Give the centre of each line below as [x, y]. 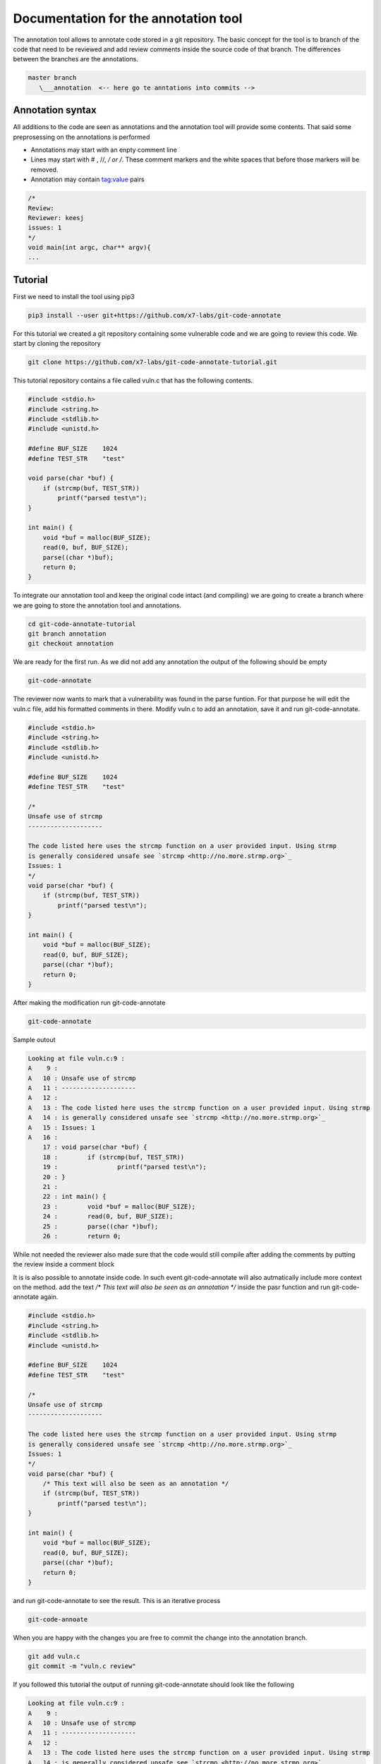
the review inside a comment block [64, 1264]
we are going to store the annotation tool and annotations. [97, 605]
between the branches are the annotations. [76, 59]
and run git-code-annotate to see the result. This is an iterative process [117, 1600]
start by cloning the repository [57, 344]
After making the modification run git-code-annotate [89, 1003]
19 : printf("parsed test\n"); [125, 1167]
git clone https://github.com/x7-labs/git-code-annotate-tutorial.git [153, 362]
